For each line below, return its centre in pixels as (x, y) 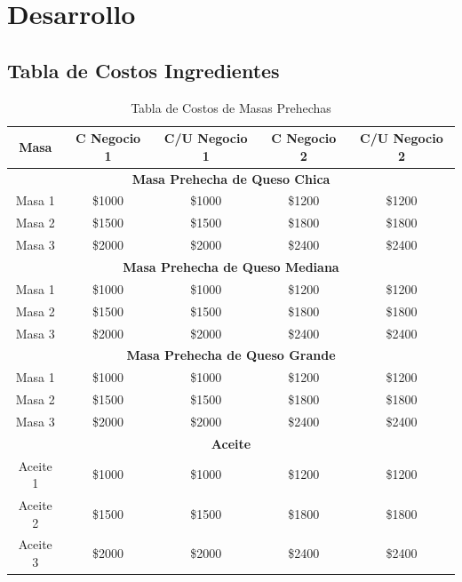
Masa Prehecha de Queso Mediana (231, 266)
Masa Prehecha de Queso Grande (231, 355)
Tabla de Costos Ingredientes (143, 70)
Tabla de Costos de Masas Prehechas (231, 107)
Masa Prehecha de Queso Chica (231, 178)
